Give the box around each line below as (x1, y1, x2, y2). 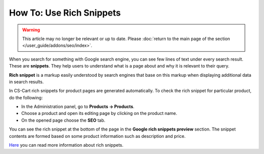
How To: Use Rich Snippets (9, 7, 121, 18)
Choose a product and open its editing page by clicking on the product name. (21, 110, 177, 116)
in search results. (9, 79, 44, 85)
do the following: (9, 94, 43, 100)
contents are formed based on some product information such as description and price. (9, 133, 186, 139)
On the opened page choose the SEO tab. (21, 117, 106, 123)
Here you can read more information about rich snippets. (9, 142, 124, 148)
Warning (22, 27, 40, 33)
